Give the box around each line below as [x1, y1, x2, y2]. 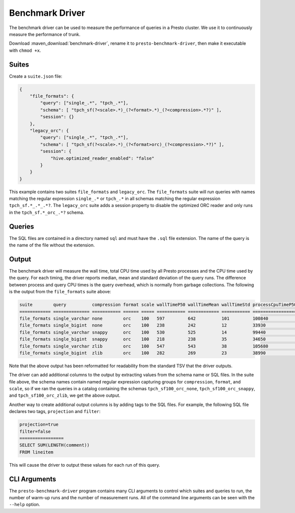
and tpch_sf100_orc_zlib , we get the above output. [9, 392, 120, 399]
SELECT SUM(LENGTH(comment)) [19, 443, 90, 448]
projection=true [19, 422, 59, 427]
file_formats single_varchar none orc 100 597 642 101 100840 [19, 315, 268, 321]
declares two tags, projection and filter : [9, 409, 101, 414]
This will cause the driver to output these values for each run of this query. [9, 462, 160, 468]
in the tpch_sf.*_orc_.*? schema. [9, 209, 85, 215]
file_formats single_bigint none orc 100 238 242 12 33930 [19, 323, 266, 328]
